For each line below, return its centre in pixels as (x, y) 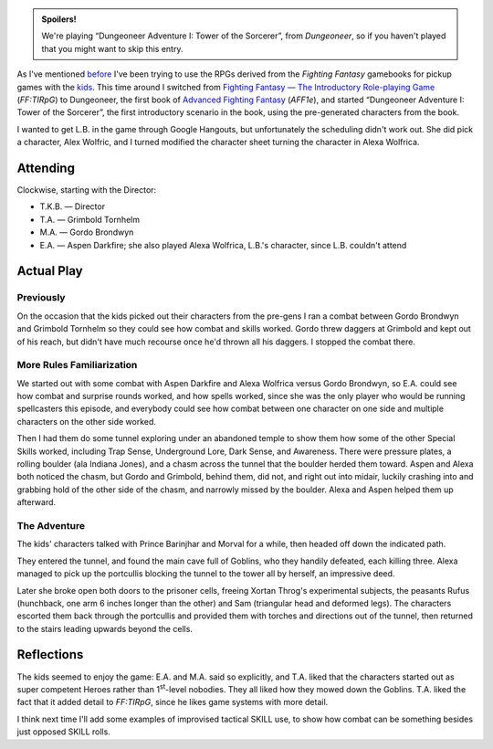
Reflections (50, 654)
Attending (46, 168)
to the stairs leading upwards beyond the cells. (105, 628)
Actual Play (50, 271)
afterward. (37, 502)
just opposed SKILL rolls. (64, 732)
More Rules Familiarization (77, 365)
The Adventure (51, 525)
